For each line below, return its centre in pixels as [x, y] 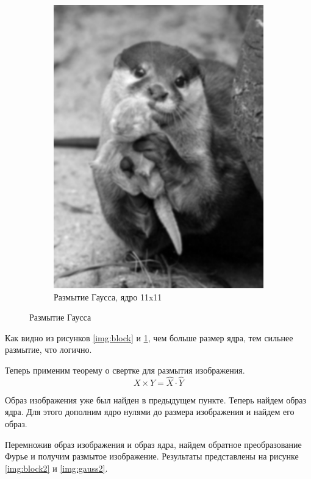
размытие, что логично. [48, 349]
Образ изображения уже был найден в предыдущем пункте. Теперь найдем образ [156, 399]
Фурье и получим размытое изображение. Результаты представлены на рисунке [152, 456]
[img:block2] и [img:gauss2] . [56, 468]
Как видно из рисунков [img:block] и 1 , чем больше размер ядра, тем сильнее [149, 337]
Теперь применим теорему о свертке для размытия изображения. [125, 370]
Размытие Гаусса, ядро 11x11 [108, 296]
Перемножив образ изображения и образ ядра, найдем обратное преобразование [153, 444]
